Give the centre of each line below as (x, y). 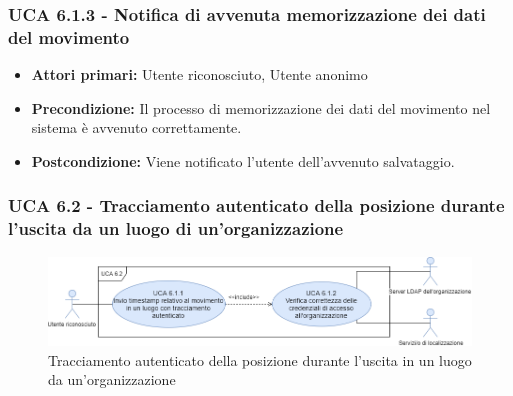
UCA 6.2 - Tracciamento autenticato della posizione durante (256, 205)
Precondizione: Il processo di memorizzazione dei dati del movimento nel (261, 107)
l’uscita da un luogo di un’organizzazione (176, 228)
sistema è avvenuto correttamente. (136, 127)
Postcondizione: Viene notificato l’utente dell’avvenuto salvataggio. (243, 160)
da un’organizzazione (112, 379)
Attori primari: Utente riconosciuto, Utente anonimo (199, 74)
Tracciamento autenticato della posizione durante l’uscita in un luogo (260, 359)
